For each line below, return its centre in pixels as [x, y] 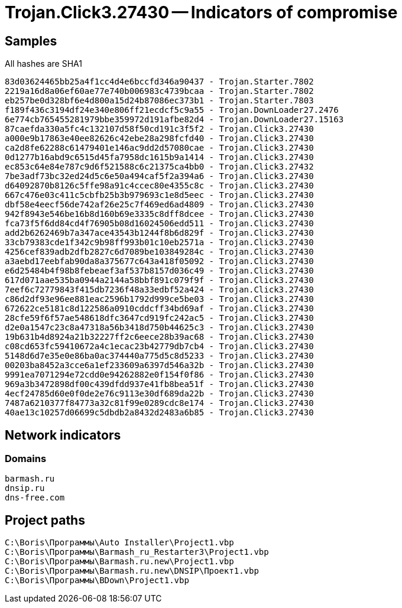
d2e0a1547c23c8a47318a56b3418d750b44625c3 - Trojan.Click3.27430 [159, 328]
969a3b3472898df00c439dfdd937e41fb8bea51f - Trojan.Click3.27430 [159, 384]
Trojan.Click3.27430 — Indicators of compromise [201, 12]
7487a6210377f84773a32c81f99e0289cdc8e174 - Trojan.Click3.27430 [159, 403]
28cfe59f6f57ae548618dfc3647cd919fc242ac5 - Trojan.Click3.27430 [159, 318]
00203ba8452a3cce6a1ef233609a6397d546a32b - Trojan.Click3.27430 [159, 365]
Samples [31, 41]
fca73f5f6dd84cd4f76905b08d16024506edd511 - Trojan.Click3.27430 [159, 224]
